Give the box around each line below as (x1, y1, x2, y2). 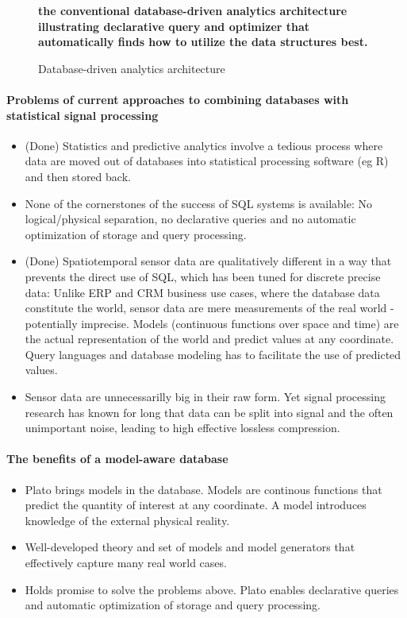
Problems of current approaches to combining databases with (6, 91, 349, 107)
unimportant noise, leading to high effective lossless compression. (25, 419, 340, 436)
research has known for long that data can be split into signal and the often (25, 404, 394, 420)
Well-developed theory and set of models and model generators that (25, 539, 355, 555)
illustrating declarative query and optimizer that (38, 17, 310, 34)
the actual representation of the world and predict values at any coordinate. (25, 330, 394, 347)
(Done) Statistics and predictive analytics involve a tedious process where (25, 137, 383, 153)
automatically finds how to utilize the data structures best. (38, 33, 368, 50)
